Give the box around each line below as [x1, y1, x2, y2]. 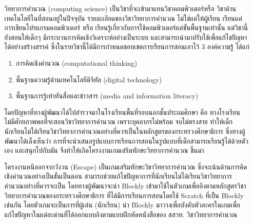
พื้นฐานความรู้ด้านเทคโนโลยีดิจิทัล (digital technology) [16, 74, 162, 84]
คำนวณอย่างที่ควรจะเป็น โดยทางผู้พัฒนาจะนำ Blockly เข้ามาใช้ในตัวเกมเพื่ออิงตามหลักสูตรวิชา [4, 180, 246, 190]
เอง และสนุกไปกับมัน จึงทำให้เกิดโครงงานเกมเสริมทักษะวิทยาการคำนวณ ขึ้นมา [4, 145, 204, 155]
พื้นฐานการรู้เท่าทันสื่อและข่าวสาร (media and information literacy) [16, 91, 198, 101]
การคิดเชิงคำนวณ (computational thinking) [16, 57, 137, 68]
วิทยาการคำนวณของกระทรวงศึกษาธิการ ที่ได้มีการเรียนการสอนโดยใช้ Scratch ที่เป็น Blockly [4, 190, 244, 200]
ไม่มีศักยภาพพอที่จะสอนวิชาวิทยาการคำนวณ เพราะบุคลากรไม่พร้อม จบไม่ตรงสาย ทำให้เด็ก [4, 116, 233, 127]
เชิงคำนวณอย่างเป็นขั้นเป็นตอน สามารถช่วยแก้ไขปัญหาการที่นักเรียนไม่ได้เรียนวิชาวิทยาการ [4, 171, 232, 181]
